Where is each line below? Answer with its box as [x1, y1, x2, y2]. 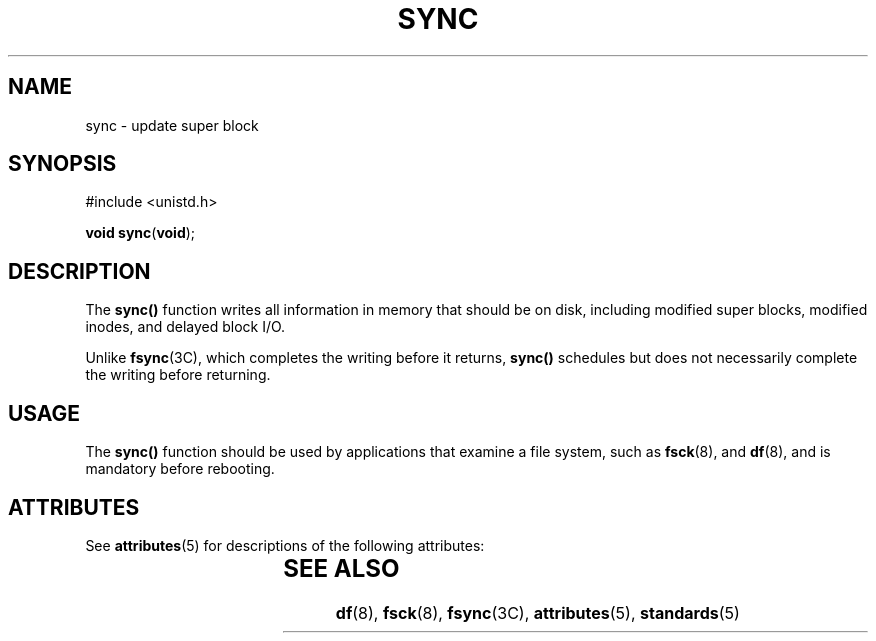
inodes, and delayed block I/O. [85, 318, 286, 336]
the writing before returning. [85, 366, 271, 384]
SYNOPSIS [8, 151, 117, 177]
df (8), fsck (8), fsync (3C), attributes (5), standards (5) [335, 602, 740, 623]
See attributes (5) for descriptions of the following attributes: [85, 536, 485, 554]
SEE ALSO [283, 553, 400, 583]
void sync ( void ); [85, 224, 196, 242]
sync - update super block [85, 116, 259, 134]
